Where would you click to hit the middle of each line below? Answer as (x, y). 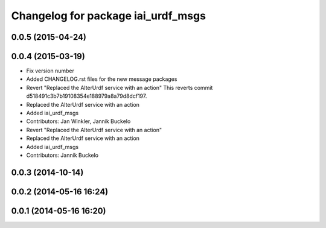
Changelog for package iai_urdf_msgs (109, 16)
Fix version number (50, 71)
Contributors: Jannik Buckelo (62, 155)
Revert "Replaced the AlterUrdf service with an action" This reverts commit (120, 87)
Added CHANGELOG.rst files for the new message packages (102, 79)
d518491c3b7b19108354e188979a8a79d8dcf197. (87, 96)
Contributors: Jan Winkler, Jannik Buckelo (78, 121)
